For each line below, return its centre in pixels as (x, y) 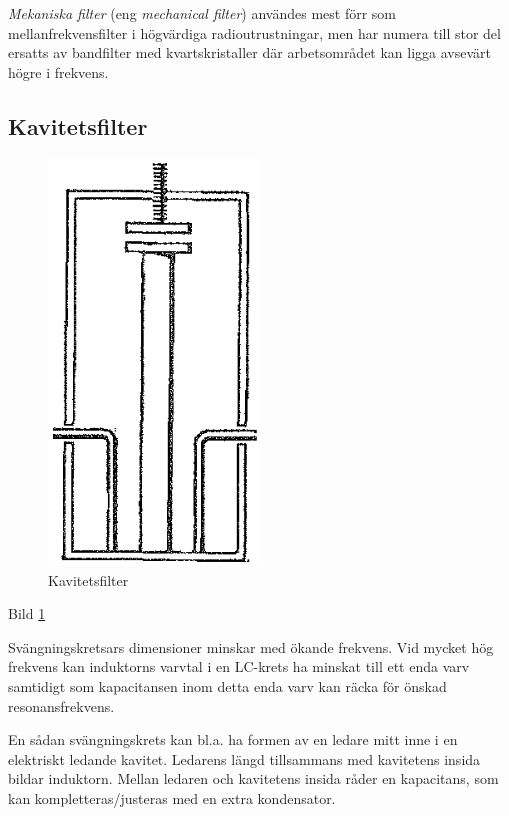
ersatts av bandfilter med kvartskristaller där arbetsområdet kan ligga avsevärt (250, 52)
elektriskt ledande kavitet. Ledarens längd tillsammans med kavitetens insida (244, 758)
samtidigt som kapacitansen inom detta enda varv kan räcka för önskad (227, 685)
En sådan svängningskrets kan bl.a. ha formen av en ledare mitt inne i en (233, 739)
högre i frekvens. (58, 71)
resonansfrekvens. (61, 705)
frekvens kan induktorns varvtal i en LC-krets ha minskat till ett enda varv (239, 666)
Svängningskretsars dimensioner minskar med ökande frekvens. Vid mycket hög (251, 646)
